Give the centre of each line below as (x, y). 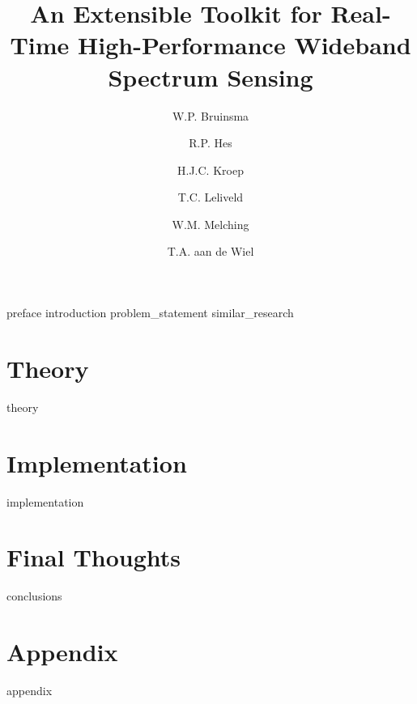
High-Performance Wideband (245, 45)
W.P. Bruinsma (211, 115)
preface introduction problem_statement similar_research (150, 313)
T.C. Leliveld (211, 197)
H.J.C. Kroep (211, 170)
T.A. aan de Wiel (211, 251)
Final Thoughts (94, 557)
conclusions (34, 596)
